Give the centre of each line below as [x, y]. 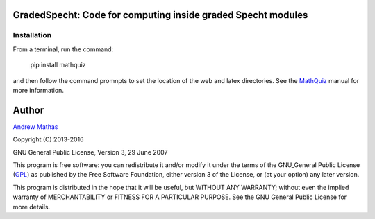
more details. [32, 207]
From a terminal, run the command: [63, 49]
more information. [38, 90]
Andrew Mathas [35, 126]
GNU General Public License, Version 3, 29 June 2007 [90, 152]
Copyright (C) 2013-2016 [48, 139]
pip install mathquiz [58, 65]
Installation [32, 35]
